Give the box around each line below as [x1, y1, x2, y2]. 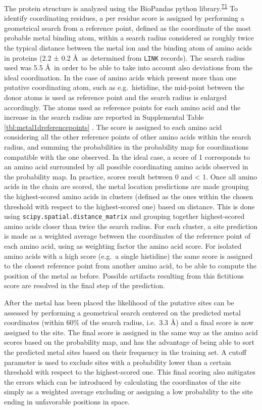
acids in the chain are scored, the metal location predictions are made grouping [4, 181, 249, 192]
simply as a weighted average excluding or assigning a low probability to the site [4, 386, 253, 397]
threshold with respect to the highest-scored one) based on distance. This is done [4, 201, 255, 211]
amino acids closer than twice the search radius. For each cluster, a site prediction [4, 220, 258, 231]
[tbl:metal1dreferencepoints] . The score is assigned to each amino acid [4, 121, 222, 132]
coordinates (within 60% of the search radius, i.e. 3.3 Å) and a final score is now [4, 317, 254, 328]
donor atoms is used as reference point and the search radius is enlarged [4, 92, 227, 103]
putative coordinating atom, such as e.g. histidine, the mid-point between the [4, 82, 244, 93]
